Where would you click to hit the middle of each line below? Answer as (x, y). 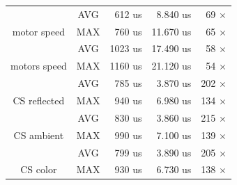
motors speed (39, 66)
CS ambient (39, 135)
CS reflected (39, 100)
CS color (39, 169)
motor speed (38, 31)
